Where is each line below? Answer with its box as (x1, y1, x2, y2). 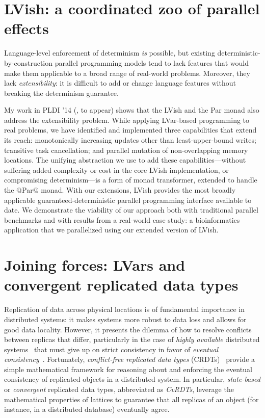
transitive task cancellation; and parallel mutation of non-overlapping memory (4, 144, 248, 155)
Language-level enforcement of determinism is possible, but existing (4, 47, 215, 58)
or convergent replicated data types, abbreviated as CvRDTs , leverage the (4, 384, 234, 395)
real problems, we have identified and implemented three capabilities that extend (4, 124, 257, 135)
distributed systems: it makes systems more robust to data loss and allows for (4, 313, 247, 324)
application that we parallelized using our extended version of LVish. (4, 224, 219, 235)
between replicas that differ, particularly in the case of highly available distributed (4, 334, 260, 345)
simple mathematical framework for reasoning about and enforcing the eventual (4, 363, 252, 374)
